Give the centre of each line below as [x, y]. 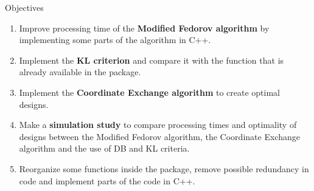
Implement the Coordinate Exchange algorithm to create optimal [149, 92]
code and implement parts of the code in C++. [107, 180]
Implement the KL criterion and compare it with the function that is [152, 60]
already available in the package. [80, 72]
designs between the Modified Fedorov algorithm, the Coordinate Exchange [159, 136]
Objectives [24, 7]
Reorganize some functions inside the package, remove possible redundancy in [164, 168]
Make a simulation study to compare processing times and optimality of [158, 125]
